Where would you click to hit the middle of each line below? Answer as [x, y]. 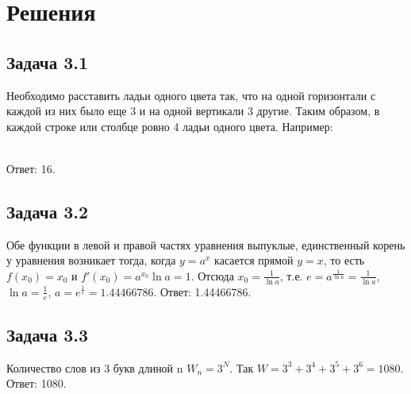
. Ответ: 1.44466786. [202, 291]
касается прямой [254, 260]
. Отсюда [212, 275]
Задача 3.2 [48, 211]
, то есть [344, 260]
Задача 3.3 [48, 334]
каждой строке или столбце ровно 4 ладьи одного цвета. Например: [170, 126]
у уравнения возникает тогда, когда [91, 260]
